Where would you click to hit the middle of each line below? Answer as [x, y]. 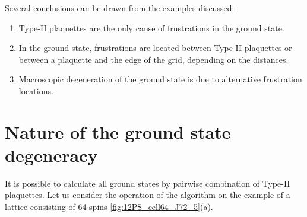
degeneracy [51, 154]
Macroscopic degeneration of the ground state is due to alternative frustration [160, 79]
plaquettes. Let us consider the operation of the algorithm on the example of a [148, 195]
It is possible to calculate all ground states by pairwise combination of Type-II [148, 183]
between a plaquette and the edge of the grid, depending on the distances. [153, 59]
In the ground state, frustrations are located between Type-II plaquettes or [155, 48]
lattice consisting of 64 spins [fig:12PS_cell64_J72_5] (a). [109, 207]
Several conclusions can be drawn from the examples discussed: [120, 8]
